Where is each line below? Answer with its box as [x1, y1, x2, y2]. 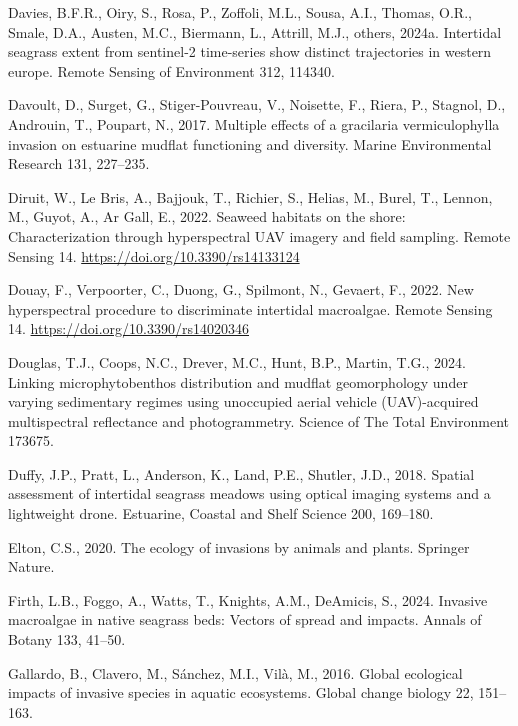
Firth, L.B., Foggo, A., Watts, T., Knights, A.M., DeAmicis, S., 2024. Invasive [8, 589, 488, 610]
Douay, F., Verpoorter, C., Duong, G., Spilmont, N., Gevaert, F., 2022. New [8, 279, 474, 300]
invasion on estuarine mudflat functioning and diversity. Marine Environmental [8, 133, 492, 154]
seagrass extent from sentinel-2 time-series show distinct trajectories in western [8, 41, 492, 62]
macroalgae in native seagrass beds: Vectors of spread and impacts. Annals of [8, 609, 482, 630]
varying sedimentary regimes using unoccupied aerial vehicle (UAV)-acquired [8, 391, 479, 412]
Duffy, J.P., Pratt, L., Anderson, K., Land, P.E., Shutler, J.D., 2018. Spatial [8, 463, 475, 484]
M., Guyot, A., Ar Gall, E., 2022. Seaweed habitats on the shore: [8, 206, 406, 227]
